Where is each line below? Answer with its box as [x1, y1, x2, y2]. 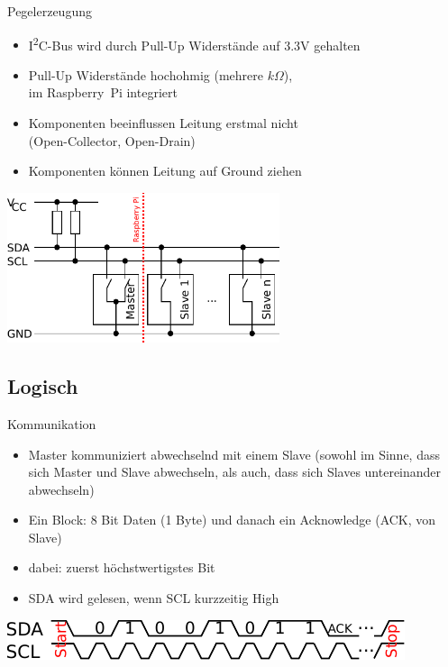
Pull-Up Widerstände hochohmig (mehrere [28, 65, 263, 84]
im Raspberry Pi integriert [28, 83, 178, 102]
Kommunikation [7, 414, 96, 433]
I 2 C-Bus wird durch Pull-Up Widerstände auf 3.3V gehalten [28, 32, 361, 54]
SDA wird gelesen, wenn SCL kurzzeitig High [28, 589, 279, 608]
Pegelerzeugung [7, 2, 92, 20]
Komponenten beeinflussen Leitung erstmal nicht [28, 114, 298, 132]
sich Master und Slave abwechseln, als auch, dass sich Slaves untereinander [28, 462, 442, 481]
